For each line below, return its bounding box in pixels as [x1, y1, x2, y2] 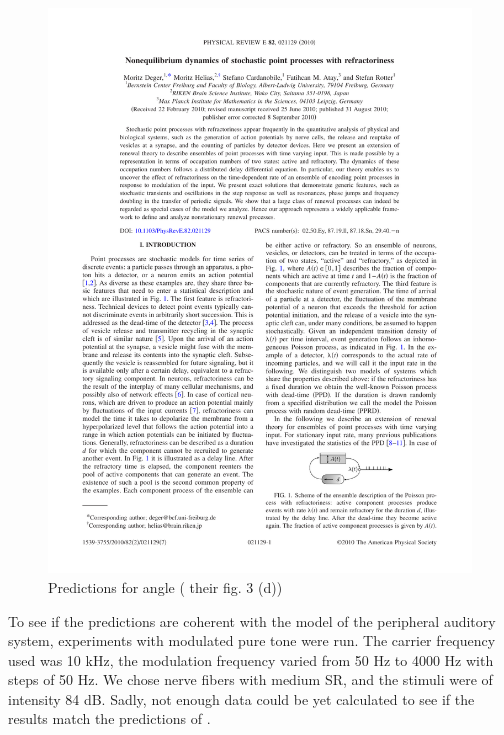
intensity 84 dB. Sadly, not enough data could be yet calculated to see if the [8, 688, 475, 709]
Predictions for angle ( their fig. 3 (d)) [48, 576, 283, 597]
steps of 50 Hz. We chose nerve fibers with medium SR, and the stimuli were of [8, 669, 493, 690]
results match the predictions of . [8, 708, 211, 729]
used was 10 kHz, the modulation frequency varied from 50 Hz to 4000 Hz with [8, 649, 494, 670]
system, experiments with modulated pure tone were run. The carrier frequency [8, 630, 496, 651]
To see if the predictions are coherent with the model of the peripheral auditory [8, 610, 496, 631]
